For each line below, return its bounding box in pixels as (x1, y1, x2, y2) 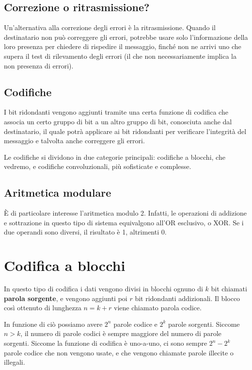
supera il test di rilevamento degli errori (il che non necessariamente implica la (4, 50, 237, 61)
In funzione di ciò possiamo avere (4, 319, 103, 329)
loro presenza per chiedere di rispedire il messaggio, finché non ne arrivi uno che (4, 41, 241, 51)
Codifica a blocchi (4, 255, 126, 275)
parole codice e (113, 319, 157, 329)
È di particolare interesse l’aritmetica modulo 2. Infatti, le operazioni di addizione (4, 208, 247, 218)
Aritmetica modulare (4, 185, 111, 200)
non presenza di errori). (4, 60, 74, 70)
